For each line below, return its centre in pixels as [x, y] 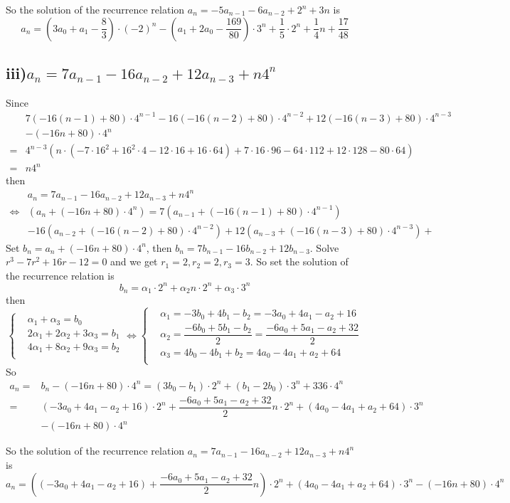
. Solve [324, 247]
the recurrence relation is [60, 275]
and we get [134, 261]
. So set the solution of [299, 261]
